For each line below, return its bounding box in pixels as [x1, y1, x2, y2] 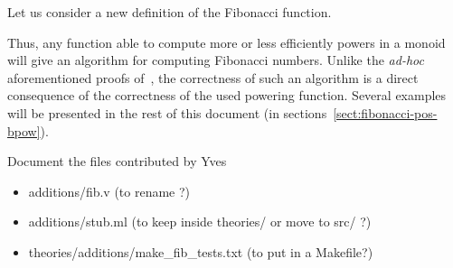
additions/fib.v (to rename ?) [28, 181, 191, 200]
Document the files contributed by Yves [7, 152, 227, 171]
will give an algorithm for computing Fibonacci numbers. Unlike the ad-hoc [7, 51, 424, 69]
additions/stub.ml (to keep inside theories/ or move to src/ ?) [28, 212, 372, 231]
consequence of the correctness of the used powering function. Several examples [7, 86, 447, 105]
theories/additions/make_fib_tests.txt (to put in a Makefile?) [28, 242, 373, 261]
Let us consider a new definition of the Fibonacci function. [7, 3, 332, 21]
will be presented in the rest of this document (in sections [7, 103, 327, 122]
